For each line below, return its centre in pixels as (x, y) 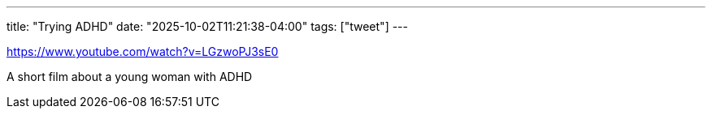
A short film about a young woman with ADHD (130, 77)
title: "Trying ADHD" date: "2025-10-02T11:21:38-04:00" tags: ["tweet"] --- (207, 26)
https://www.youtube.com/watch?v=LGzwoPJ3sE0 (143, 51)
